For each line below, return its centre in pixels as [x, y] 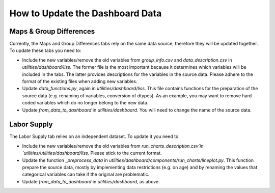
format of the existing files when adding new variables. [80, 81]
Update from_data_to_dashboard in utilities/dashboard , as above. [91, 181]
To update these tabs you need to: [45, 50]
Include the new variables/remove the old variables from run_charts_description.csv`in [113, 146]
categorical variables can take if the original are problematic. [86, 174]
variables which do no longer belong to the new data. [92, 103]
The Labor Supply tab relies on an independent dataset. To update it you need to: [95, 136]
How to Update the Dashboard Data [86, 13]
